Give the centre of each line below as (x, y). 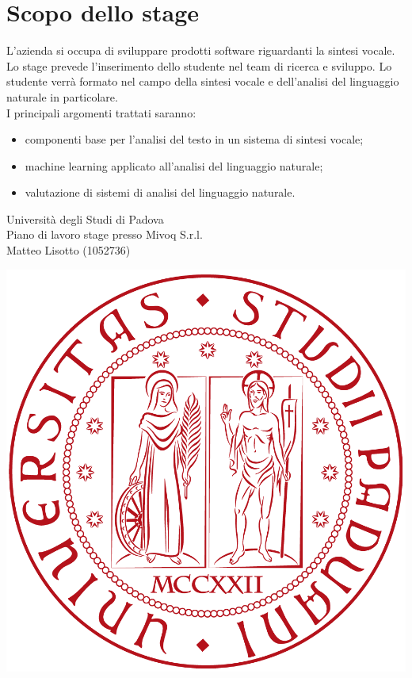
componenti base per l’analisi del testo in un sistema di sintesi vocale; (194, 139)
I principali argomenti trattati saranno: (101, 112)
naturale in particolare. (62, 96)
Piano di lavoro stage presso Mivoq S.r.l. (105, 234)
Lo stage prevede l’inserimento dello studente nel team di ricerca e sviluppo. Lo (199, 65)
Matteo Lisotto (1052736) (69, 250)
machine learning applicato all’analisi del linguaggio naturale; (174, 165)
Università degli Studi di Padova (85, 218)
